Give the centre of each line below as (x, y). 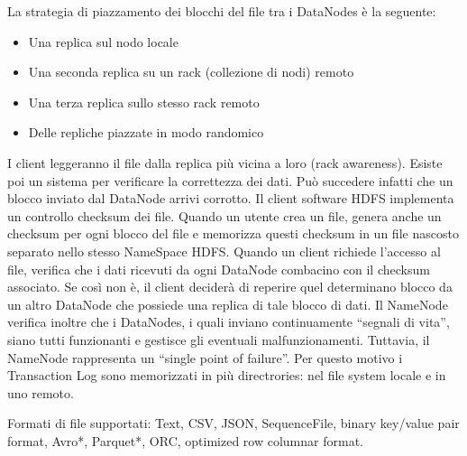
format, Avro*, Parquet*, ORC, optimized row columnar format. (185, 440)
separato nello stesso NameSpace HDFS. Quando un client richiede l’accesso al (224, 251)
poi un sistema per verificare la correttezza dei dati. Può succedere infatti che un (230, 180)
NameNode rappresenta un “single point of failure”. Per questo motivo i (205, 357)
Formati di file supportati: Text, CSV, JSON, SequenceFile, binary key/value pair (233, 423)
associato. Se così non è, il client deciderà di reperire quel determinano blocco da (230, 287)
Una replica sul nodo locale (103, 41)
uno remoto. (41, 392)
